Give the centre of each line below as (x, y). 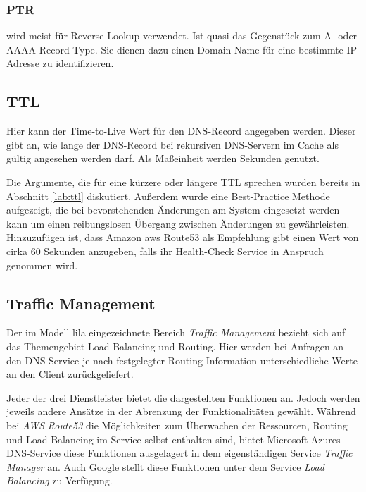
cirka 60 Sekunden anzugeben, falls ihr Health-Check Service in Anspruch (165, 251)
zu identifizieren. (78, 63)
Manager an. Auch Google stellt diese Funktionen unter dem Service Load (165, 466)
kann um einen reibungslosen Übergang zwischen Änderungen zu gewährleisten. (178, 223)
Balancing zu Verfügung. (59, 480)
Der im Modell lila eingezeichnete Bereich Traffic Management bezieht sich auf (176, 332)
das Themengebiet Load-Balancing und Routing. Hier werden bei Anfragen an (175, 346)
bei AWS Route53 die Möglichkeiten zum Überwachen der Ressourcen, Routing (177, 425)
